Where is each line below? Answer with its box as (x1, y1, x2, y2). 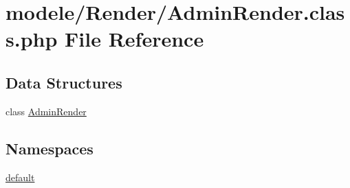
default (6, 169, 35, 184)
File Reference (65, 25, 204, 53)
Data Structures (6, 71, 122, 93)
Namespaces (6, 137, 94, 158)
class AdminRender (6, 104, 87, 118)
